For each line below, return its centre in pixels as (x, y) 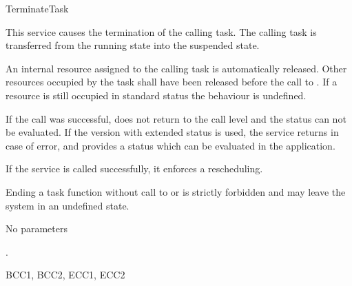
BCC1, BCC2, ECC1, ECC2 (65, 275)
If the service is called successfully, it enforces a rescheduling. (134, 168)
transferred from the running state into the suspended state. (133, 45)
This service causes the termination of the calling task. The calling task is (161, 31)
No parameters (37, 228)
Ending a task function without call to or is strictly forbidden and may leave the (176, 191)
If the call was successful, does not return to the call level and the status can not (176, 118)
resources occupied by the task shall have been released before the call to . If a (172, 82)
